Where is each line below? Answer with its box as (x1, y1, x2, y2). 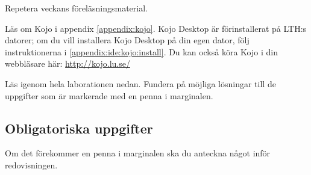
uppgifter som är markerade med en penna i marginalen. (5, 89, 213, 102)
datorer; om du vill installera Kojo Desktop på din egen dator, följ (5, 34, 250, 46)
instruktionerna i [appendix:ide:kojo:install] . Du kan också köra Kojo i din (5, 45, 278, 58)
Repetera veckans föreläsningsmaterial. (5, 2, 148, 14)
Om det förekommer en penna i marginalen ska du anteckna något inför (5, 147, 271, 159)
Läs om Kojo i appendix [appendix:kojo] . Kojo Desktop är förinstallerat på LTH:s (5, 22, 307, 34)
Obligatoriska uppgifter (5, 118, 153, 137)
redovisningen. (5, 158, 58, 171)
